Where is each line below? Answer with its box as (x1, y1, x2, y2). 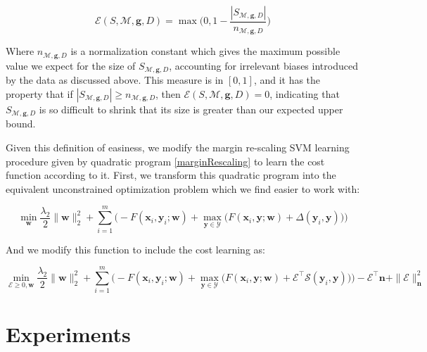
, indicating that (269, 86, 340, 101)
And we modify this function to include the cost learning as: (6, 241, 265, 256)
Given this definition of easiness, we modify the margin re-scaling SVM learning (6, 140, 350, 155)
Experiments (6, 320, 131, 348)
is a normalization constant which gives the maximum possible (70, 44, 340, 58)
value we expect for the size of (6, 58, 136, 73)
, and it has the (253, 73, 321, 87)
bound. (6, 116, 36, 131)
